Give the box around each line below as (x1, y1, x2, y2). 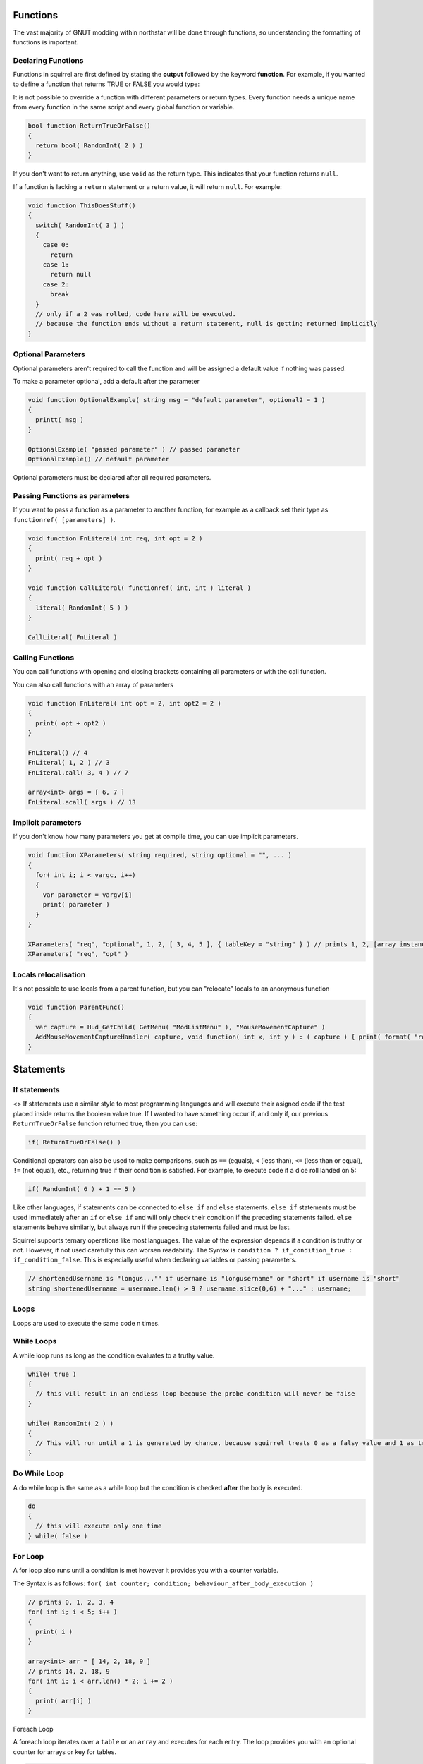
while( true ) (27, 1370, 77, 1378)
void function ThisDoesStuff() (27, 201, 137, 210)
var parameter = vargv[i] (42, 890, 133, 899)
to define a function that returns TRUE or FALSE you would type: (13, 80, 200, 88)
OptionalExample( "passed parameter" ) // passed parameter (27, 445, 240, 453)
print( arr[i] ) (35, 1697, 92, 1705)
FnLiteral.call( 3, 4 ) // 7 (27, 768, 129, 776)
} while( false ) (27, 1532, 88, 1540)
